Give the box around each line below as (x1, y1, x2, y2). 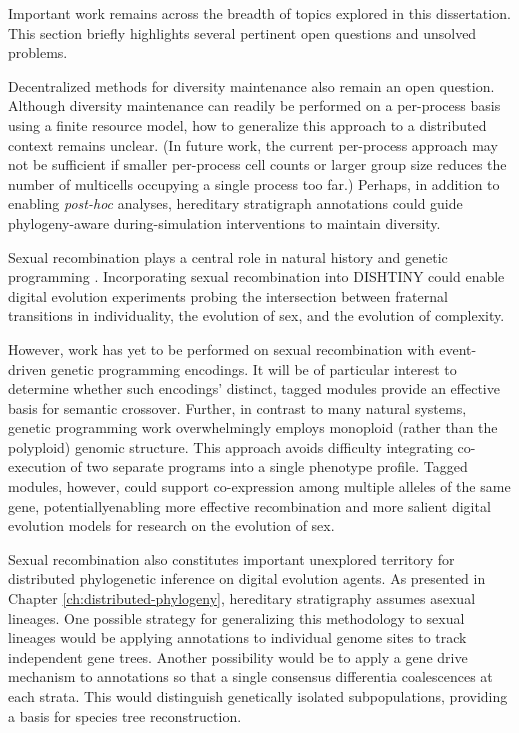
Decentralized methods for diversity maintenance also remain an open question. (8, 75, 495, 96)
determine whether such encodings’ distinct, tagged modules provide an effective (8, 378, 500, 399)
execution (8, 456, 66, 477)
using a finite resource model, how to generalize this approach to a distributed (8, 114, 487, 135)
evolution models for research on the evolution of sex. (8, 515, 335, 536)
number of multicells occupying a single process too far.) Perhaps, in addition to (8, 173, 500, 194)
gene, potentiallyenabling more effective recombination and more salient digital (8, 495, 491, 516)
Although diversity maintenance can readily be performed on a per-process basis (8, 95, 501, 116)
